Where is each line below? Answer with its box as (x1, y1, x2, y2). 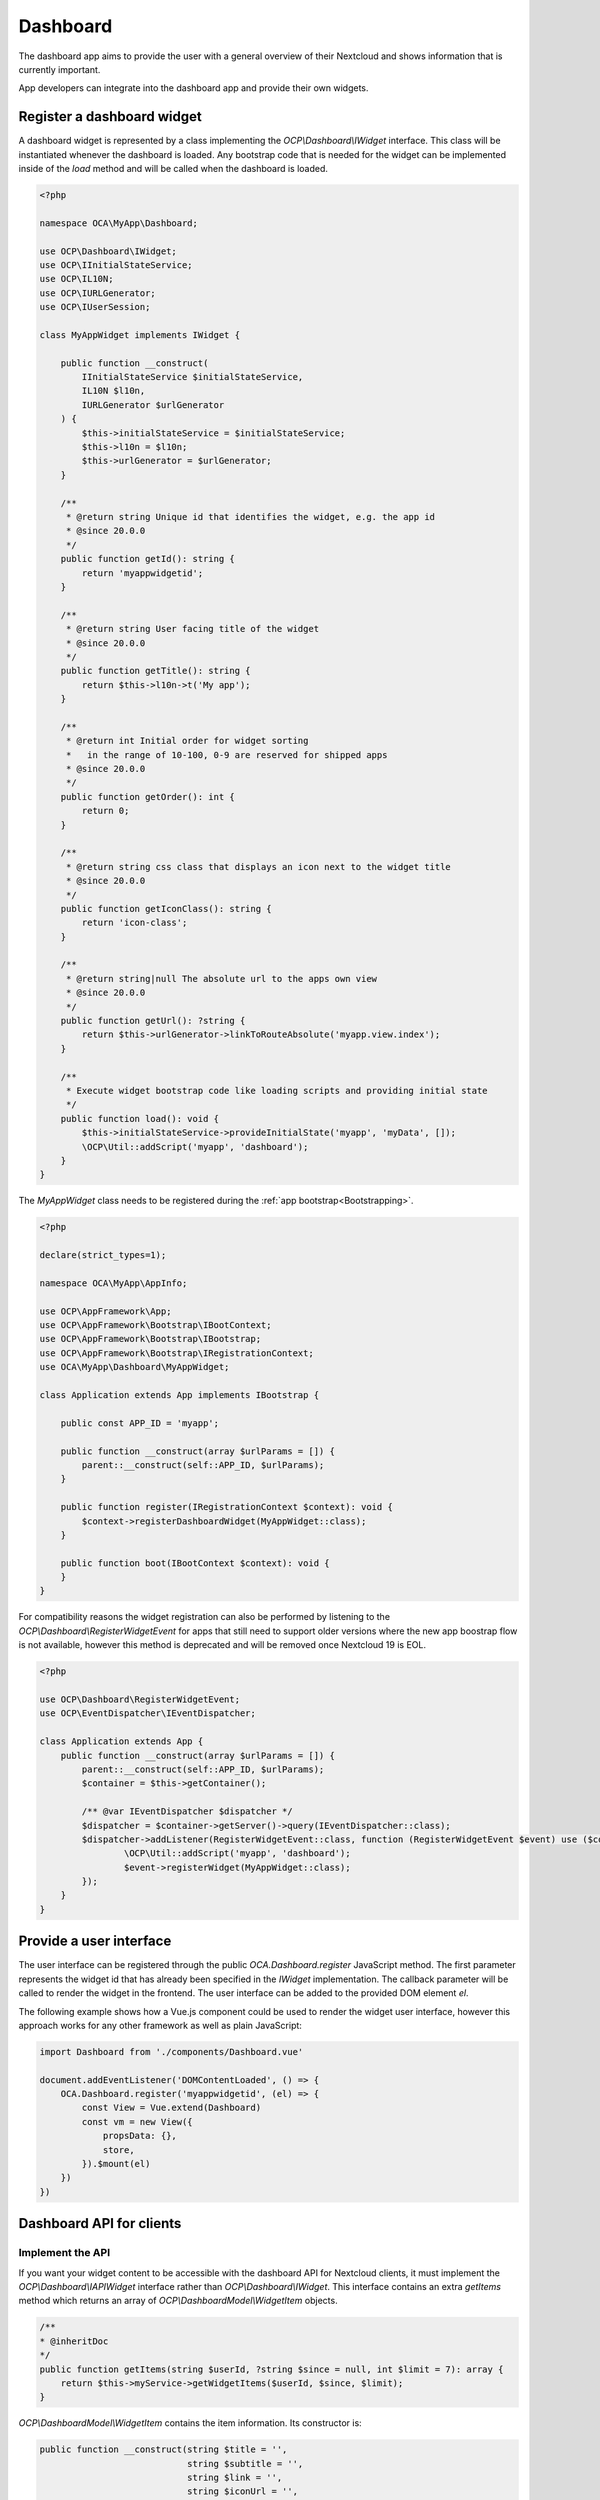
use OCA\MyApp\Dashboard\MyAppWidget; (39, 1361, 230, 1373)
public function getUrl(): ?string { (60, 1015, 246, 1027)
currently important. (18, 63, 101, 75)
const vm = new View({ (81, 2116, 194, 2127)
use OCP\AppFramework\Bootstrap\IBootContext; (39, 1320, 272, 1331)
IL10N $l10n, (81, 385, 146, 397)
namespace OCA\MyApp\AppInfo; (39, 1277, 188, 1289)
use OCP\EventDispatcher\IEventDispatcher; (39, 1708, 257, 1719)
